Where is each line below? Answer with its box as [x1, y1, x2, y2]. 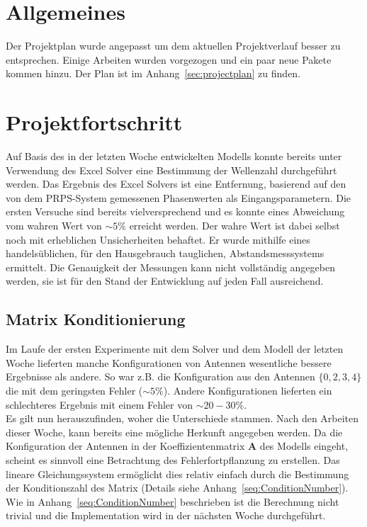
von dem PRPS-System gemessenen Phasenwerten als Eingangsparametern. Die [6, 190, 351, 205]
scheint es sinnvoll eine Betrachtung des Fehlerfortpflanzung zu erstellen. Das [6, 452, 340, 467]
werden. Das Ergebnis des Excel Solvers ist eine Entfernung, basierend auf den [6, 176, 346, 191]
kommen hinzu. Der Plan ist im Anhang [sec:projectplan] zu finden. [6, 66, 301, 81]
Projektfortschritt [6, 108, 183, 137]
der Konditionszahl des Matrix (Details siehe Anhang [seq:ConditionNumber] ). [6, 480, 349, 495]
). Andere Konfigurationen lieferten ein [163, 382, 332, 397]
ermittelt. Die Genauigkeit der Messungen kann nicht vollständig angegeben [6, 259, 335, 274]
